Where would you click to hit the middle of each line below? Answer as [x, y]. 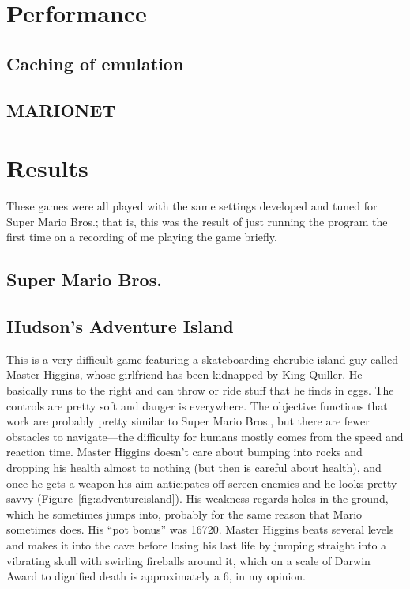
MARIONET [61, 109]
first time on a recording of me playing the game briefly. [142, 237]
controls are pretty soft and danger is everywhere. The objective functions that [197, 405]
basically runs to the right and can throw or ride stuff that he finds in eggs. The [200, 390]
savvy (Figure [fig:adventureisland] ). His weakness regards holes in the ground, [197, 498]
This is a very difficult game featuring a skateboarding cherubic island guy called [202, 359]
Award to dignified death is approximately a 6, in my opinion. [156, 576]
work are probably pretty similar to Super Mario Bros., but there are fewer [188, 421]
